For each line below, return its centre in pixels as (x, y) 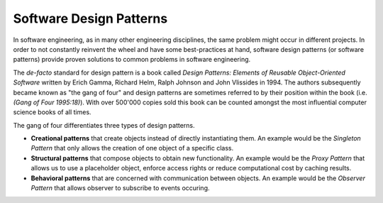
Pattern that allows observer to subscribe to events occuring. (120, 188)
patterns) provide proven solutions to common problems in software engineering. (132, 60)
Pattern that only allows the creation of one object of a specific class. (132, 148)
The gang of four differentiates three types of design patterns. (104, 125)
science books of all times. (52, 112)
